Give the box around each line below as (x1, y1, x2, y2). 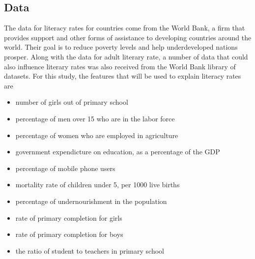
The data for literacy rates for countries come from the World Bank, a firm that (4, 23, 245, 33)
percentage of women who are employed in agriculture (15, 130, 178, 140)
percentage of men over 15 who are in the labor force (15, 113, 175, 123)
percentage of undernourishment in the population (15, 196, 167, 206)
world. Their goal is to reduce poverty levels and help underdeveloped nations (4, 42, 238, 52)
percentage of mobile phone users (15, 163, 115, 173)
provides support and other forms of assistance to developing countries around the (4, 32, 252, 42)
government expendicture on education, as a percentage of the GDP (15, 146, 220, 157)
